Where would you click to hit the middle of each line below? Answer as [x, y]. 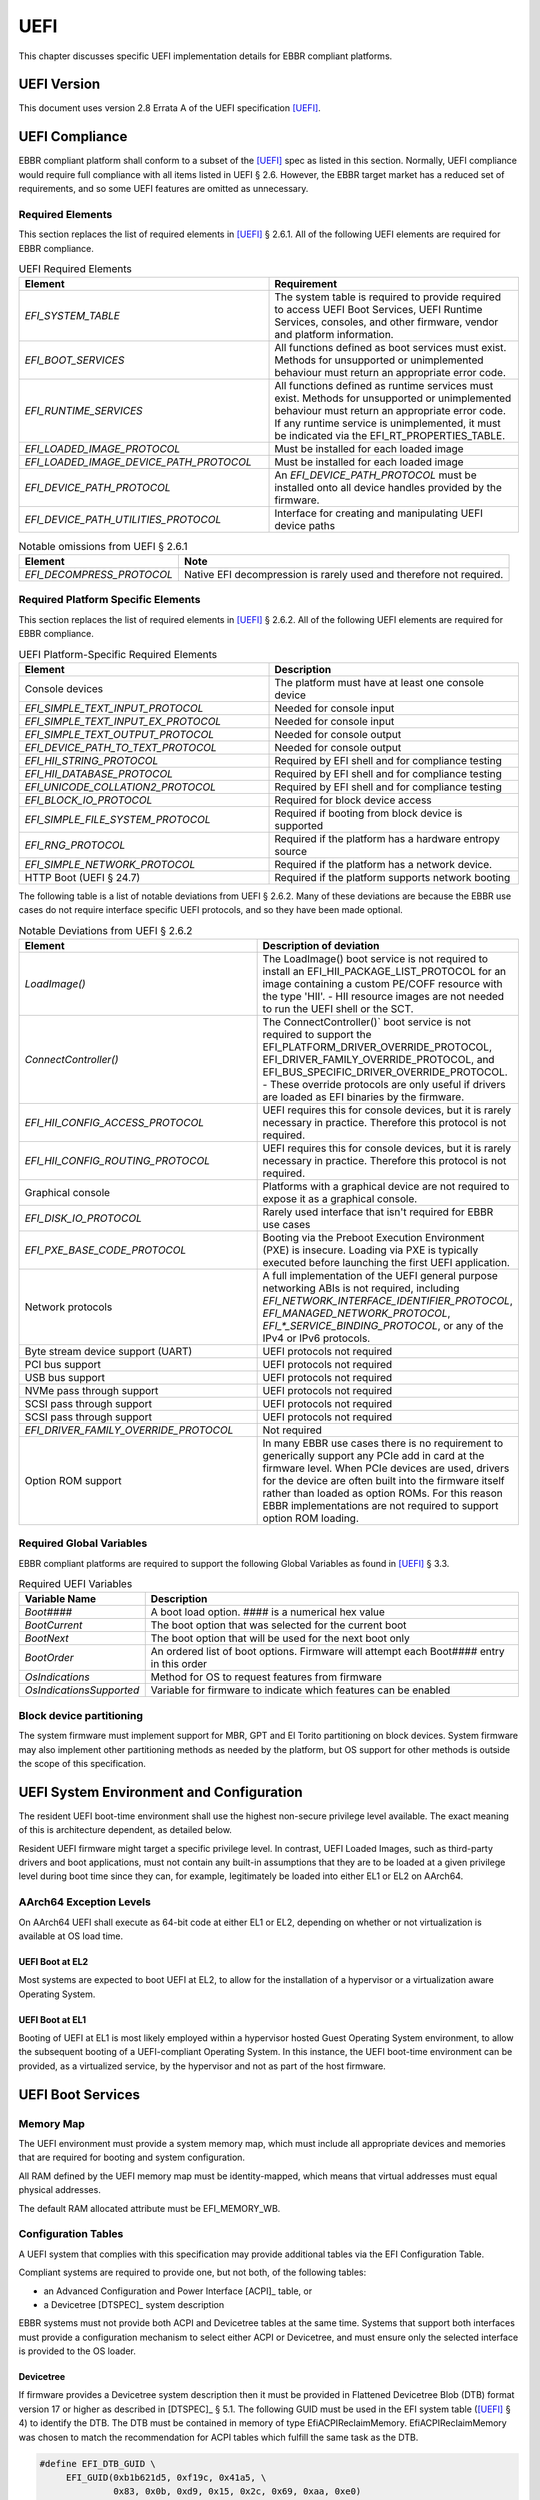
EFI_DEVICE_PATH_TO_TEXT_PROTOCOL [120, 747]
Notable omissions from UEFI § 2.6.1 [103, 546]
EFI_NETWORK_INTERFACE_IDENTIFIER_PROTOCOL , [388, 1300]
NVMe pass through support [91, 1390]
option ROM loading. [310, 1518]
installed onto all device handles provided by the [388, 488]
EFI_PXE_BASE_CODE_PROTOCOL [105, 1250]
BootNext [46, 1638]
